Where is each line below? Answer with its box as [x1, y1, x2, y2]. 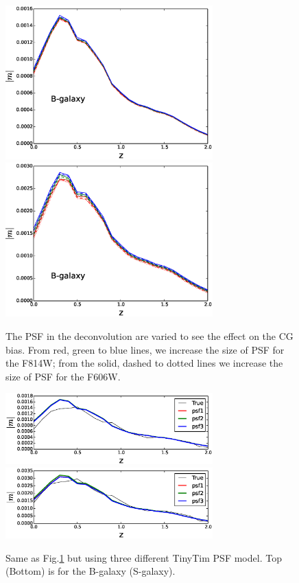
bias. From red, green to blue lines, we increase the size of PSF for [5, 342, 285, 356]
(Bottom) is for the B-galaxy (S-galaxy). [5, 564, 176, 578]
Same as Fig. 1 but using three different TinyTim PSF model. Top [5, 550, 282, 564]
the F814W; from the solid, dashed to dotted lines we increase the [5, 356, 283, 370]
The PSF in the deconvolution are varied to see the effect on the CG [5, 329, 294, 343]
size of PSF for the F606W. [5, 369, 121, 383]
